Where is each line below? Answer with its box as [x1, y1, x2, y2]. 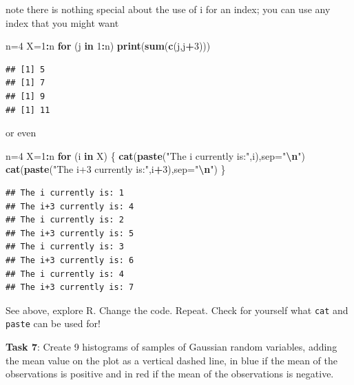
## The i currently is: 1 [6, 187, 124, 198]
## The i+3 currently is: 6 [6, 255, 134, 265]
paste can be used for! [6, 316, 101, 331]
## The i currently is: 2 [6, 215, 124, 225]
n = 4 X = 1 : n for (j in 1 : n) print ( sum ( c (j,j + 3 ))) [6, 39, 211, 53]
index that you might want [6, 15, 119, 30]
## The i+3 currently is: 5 [6, 228, 134, 238]
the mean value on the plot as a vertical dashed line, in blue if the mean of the [6, 353, 338, 367]
